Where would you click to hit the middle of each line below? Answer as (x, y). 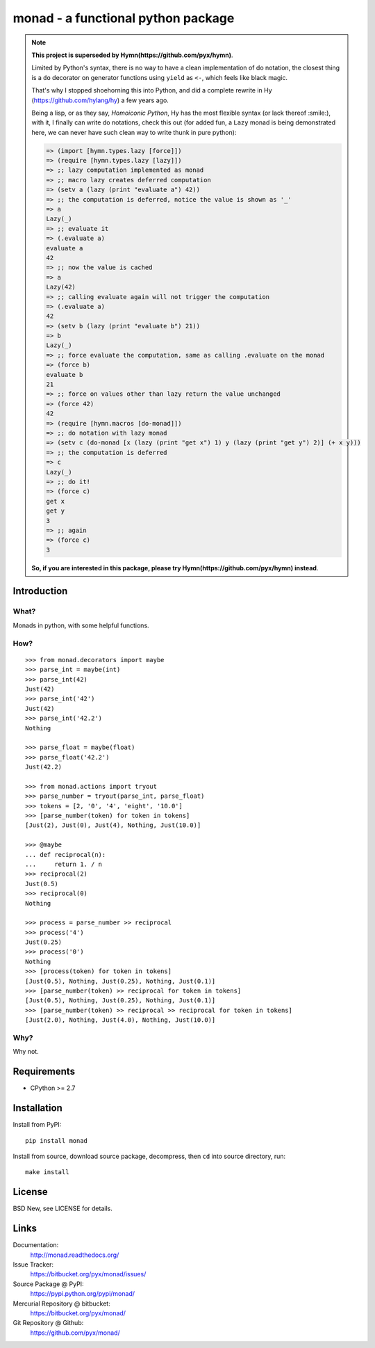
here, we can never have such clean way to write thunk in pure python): (134, 132)
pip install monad (57, 1140)
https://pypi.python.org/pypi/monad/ (83, 1294)
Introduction (40, 591)
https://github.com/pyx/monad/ (75, 1333)
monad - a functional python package (124, 18)
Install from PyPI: (37, 1125)
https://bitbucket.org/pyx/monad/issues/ (88, 1274)
